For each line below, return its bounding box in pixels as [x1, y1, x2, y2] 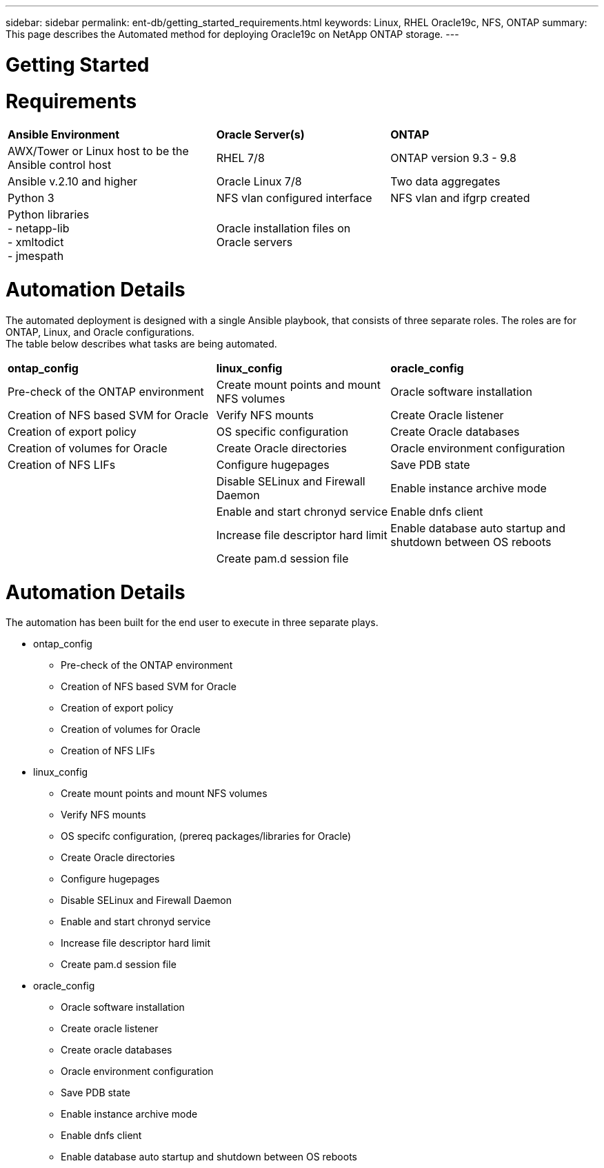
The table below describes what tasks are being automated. [6, 337, 277, 350]
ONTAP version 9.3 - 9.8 [390, 151, 516, 165]
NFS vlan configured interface [216, 191, 372, 205]
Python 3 [8, 191, 54, 205]
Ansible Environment [8, 128, 120, 142]
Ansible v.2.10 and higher [8, 174, 137, 189]
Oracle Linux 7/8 [216, 174, 302, 189]
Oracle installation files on [216, 221, 351, 236]
